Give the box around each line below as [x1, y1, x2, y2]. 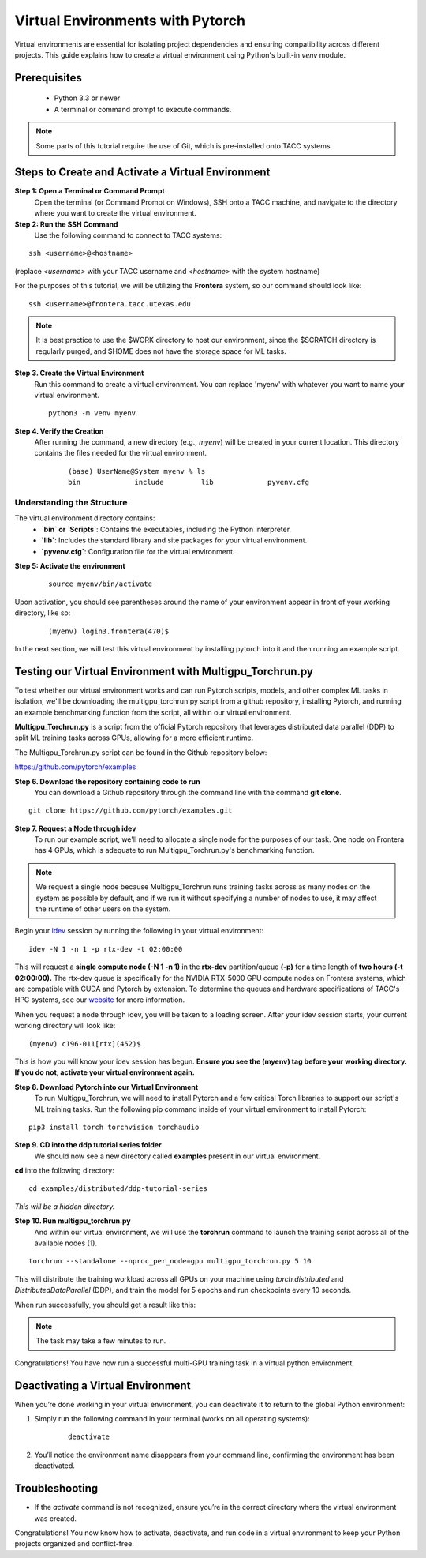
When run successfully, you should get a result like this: [14, 1300, 196, 1309]
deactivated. [34, 1461, 75, 1470]
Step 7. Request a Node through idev [14, 824, 136, 833]
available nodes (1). [34, 1238, 98, 1248]
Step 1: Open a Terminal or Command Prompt [14, 186, 165, 196]
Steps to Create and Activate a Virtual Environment [14, 166, 271, 179]
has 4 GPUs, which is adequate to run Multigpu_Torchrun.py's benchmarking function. [34, 846, 315, 855]
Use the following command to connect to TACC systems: [34, 230, 222, 240]
